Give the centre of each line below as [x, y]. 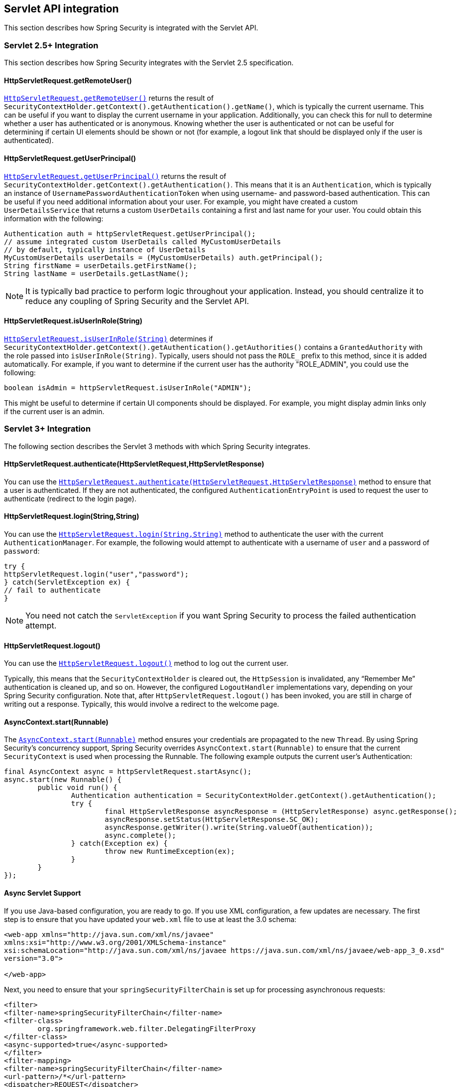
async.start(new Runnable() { [63, 780]
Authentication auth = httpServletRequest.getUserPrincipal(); [130, 233]
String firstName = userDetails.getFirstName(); [101, 265]
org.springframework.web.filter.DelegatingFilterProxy [147, 1028]
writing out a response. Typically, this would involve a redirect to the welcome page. [142, 704]
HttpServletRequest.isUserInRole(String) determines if [109, 338]
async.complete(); [140, 836]
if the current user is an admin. [54, 411]
